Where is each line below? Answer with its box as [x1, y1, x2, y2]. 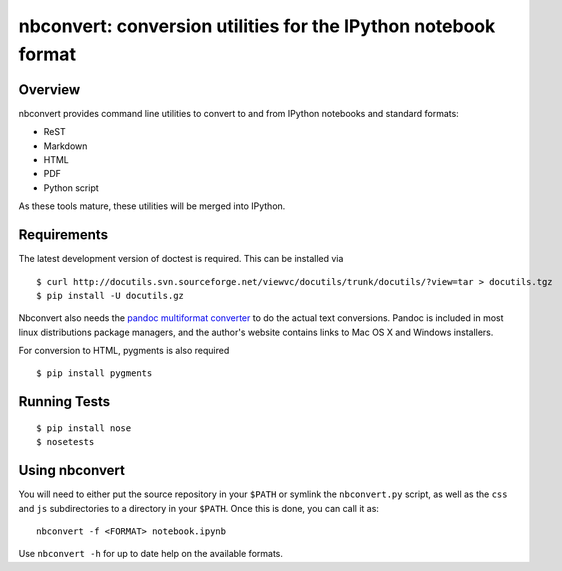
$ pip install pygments [36, 368, 153, 379]
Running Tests [18, 393, 110, 410]
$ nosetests [36, 436, 95, 448]
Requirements [18, 226, 109, 244]
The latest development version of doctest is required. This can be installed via [18, 253, 344, 265]
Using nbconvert [18, 462, 125, 479]
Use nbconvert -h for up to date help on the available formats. [18, 548, 284, 560]
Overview [18, 81, 81, 98]
